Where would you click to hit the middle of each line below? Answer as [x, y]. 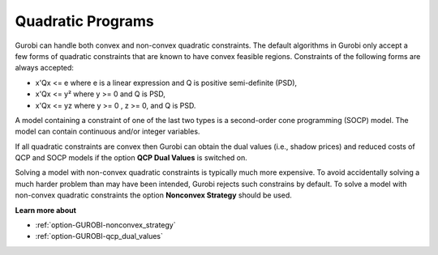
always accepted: [45, 68]
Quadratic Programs [84, 21]
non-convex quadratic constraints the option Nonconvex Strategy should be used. [153, 195]
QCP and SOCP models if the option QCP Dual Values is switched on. [131, 158]
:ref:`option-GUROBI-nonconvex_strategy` [105, 225]
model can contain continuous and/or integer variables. [107, 132]
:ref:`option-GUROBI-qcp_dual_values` [99, 236]
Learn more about [46, 210]
